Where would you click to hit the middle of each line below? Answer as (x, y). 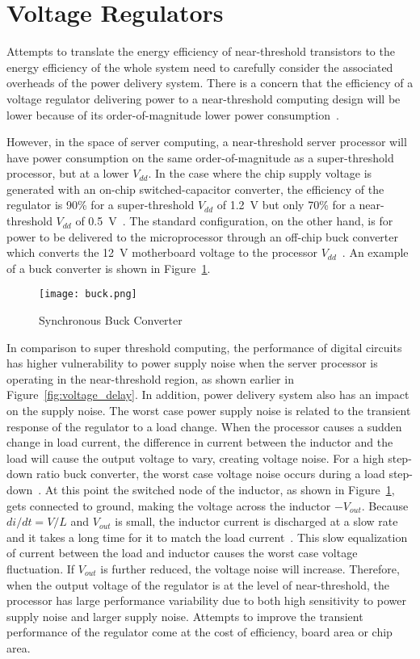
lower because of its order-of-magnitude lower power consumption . (173, 114)
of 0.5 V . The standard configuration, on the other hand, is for (234, 221)
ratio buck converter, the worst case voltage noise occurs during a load (210, 474)
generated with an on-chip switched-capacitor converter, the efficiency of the (195, 189)
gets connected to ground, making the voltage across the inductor (169, 505)
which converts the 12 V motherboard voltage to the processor (162, 252)
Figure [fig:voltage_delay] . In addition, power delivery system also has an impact (208, 395)
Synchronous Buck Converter (111, 320)
